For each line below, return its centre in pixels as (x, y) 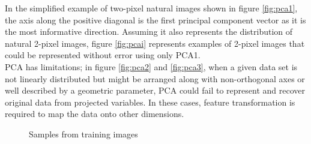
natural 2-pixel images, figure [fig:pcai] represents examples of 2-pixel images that (155, 43)
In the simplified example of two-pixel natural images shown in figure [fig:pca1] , (151, 8)
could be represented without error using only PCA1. (103, 55)
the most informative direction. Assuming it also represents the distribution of (149, 31)
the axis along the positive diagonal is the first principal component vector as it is (155, 19)
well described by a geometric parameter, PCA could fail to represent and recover (155, 90)
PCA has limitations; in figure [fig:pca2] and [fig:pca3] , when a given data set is (151, 66)
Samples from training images (83, 133)
